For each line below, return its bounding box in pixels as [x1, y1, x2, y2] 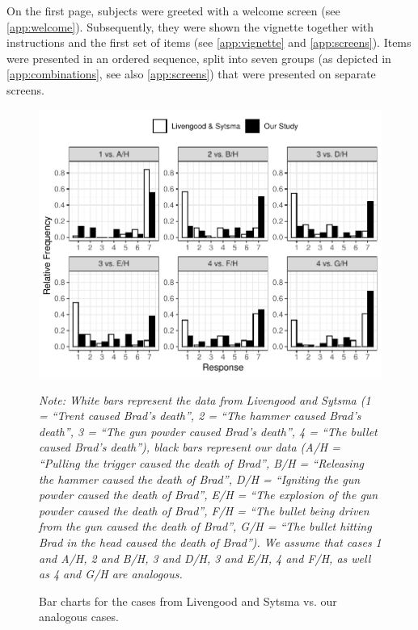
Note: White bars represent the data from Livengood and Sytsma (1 [39, 391, 371, 408]
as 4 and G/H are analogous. [39, 565, 183, 582]
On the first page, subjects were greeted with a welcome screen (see [6, 2, 340, 19]
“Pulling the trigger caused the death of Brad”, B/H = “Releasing [39, 455, 364, 472]
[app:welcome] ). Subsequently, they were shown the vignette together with [6, 18, 374, 35]
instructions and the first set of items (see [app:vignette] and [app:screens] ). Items [6, 34, 412, 51]
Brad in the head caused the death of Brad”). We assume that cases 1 [39, 534, 382, 551]
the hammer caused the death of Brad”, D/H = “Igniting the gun [39, 470, 361, 487]
